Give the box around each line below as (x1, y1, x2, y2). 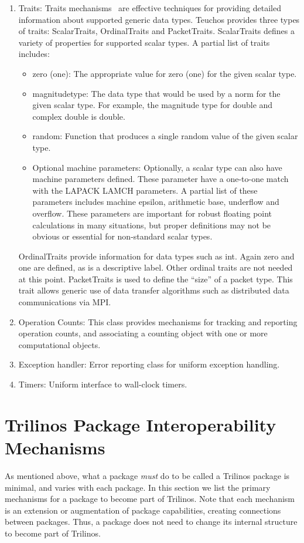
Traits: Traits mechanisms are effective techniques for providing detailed (18, 2, 281, 14)
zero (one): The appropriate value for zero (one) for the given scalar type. (32, 67, 297, 79)
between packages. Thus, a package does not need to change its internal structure (5, 515, 298, 528)
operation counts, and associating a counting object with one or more (18, 327, 268, 339)
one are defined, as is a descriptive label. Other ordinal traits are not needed (18, 261, 293, 274)
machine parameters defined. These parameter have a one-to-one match (32, 173, 289, 185)
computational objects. (18, 338, 101, 350)
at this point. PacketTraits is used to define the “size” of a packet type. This (18, 272, 293, 285)
